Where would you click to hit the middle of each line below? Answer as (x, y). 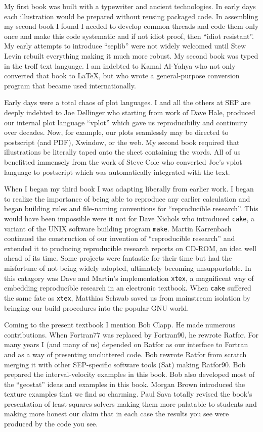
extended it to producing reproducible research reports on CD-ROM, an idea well (130, 248)
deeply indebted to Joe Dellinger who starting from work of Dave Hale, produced (130, 112)
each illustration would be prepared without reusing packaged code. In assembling (131, 16)
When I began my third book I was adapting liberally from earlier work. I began (129, 189)
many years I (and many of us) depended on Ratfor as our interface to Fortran (126, 344)
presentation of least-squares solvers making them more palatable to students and (130, 403)
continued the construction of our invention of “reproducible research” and (120, 238)
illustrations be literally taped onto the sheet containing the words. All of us (122, 152)
